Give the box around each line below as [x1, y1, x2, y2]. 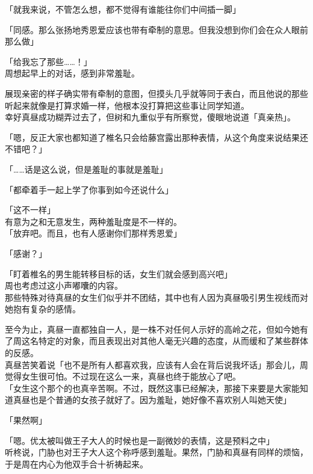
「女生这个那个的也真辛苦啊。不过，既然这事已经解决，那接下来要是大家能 [5, 381, 300, 394]
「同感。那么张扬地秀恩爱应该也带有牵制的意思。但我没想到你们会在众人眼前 [5, 23, 308, 35]
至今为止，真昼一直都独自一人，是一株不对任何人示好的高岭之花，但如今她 [5, 322, 300, 335]
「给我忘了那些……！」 [5, 55, 92, 67]
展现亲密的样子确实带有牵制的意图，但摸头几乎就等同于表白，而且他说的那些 [5, 87, 308, 99]
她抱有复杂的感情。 [5, 303, 81, 315]
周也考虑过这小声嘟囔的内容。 [5, 279, 123, 292]
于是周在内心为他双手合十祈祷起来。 [5, 457, 148, 470]
